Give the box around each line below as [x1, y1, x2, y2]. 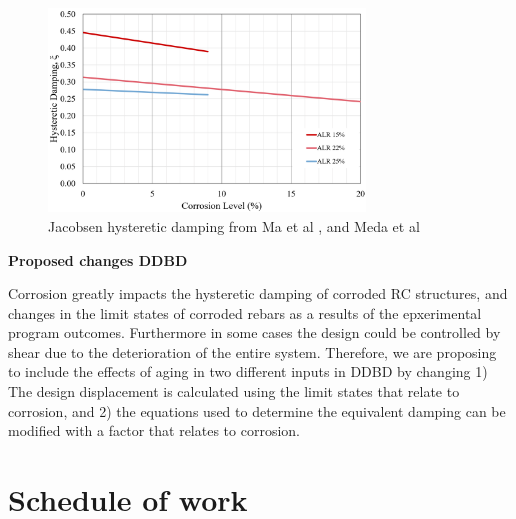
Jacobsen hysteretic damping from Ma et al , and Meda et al [48, 215, 420, 236]
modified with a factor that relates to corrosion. [8, 420, 300, 441]
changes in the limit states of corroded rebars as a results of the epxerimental [8, 302, 482, 323]
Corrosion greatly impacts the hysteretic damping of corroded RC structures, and [8, 283, 508, 304]
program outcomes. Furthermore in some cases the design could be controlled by [8, 322, 501, 343]
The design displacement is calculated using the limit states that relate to [8, 381, 460, 402]
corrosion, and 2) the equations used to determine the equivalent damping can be [8, 400, 506, 421]
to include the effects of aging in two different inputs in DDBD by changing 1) [8, 361, 488, 382]
